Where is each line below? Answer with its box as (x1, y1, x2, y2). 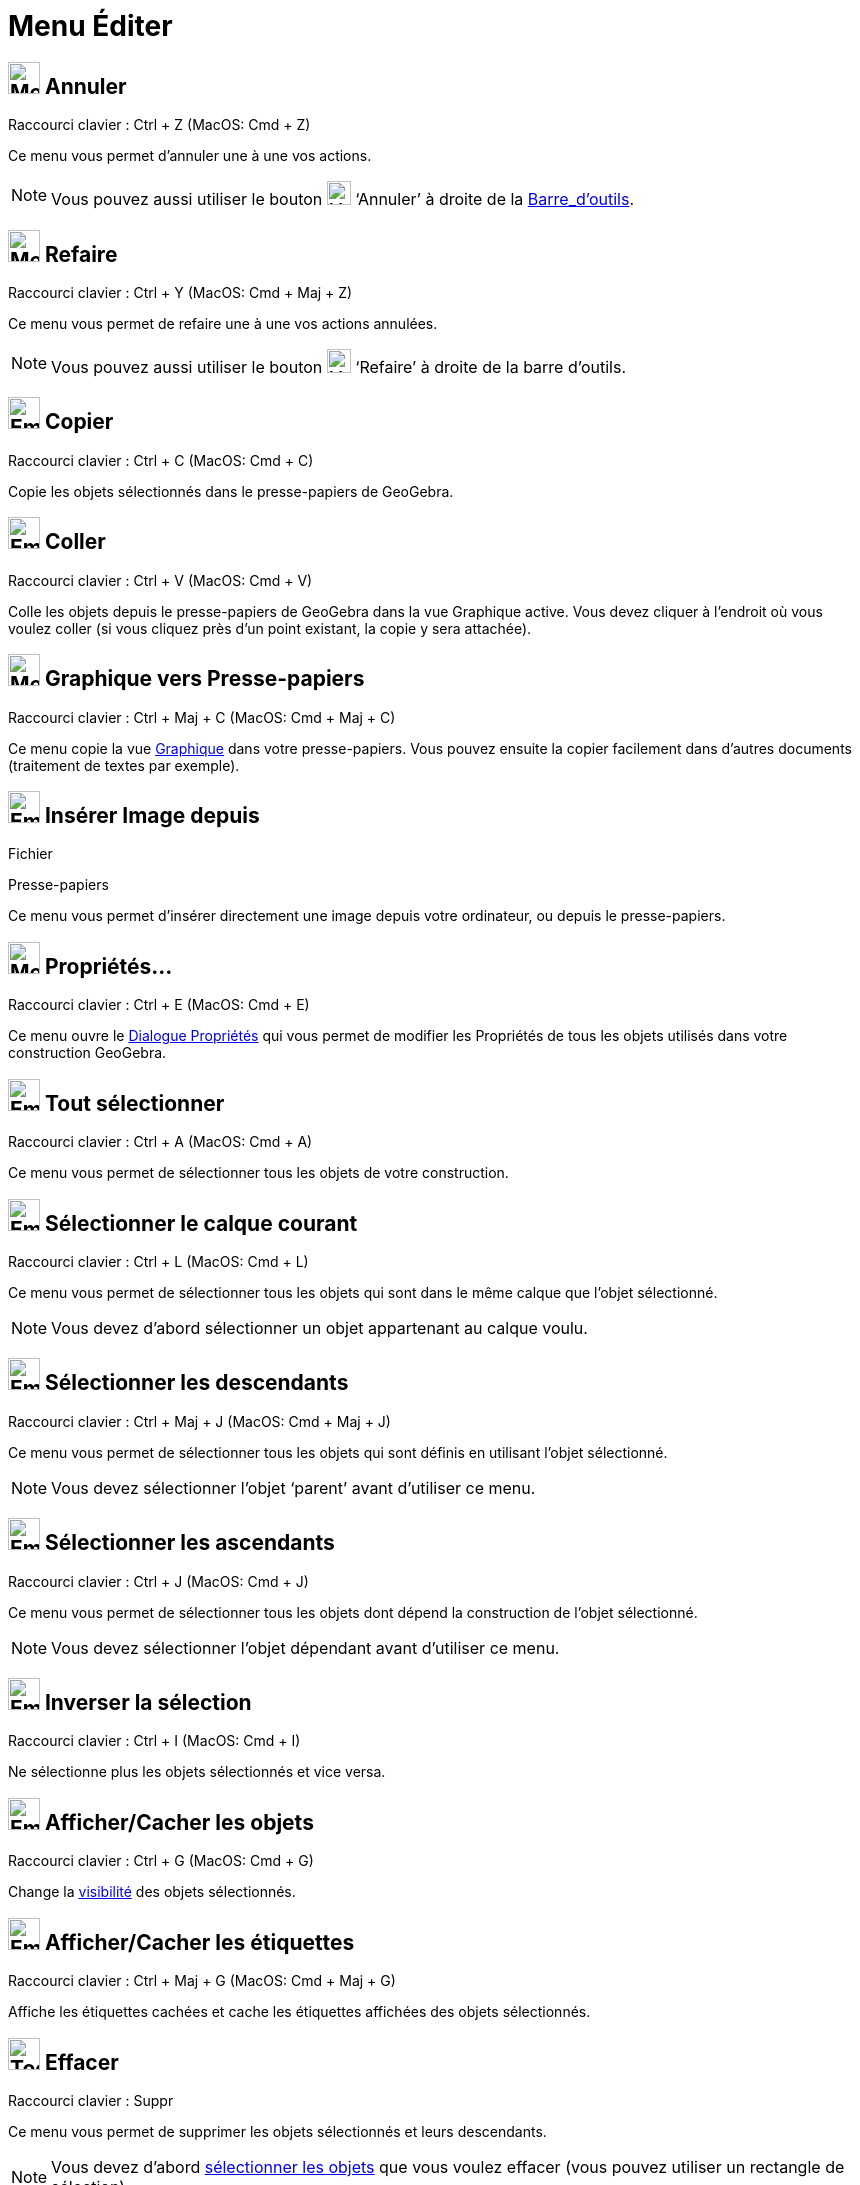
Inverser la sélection (44, 1690, 252, 1716)
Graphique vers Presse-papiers (44, 666, 365, 692)
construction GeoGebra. (8, 1044, 167, 1062)
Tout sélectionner (44, 1090, 225, 1116)
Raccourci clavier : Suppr (8, 2091, 174, 2109)
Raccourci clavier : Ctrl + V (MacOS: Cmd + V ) (8, 571, 313, 589)
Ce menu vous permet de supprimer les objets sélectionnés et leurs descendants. (8, 2122, 547, 2140)
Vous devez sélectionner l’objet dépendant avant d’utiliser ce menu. (51, 1637, 560, 1658)
